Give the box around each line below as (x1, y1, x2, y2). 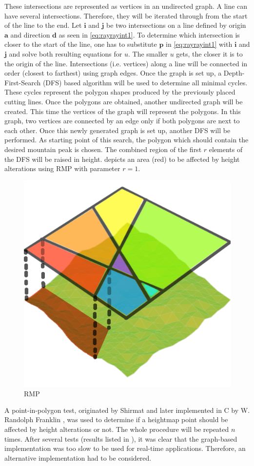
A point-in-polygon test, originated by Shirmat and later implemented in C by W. (4, 405, 250, 415)
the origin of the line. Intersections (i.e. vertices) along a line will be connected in (4, 58, 248, 68)
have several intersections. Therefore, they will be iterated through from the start (4, 10, 248, 20)
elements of (209, 144, 243, 154)
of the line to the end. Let (4, 20, 82, 30)
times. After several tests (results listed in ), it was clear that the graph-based (4, 433, 237, 444)
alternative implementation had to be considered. (4, 452, 152, 463)
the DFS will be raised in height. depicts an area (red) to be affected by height (4, 154, 240, 164)
